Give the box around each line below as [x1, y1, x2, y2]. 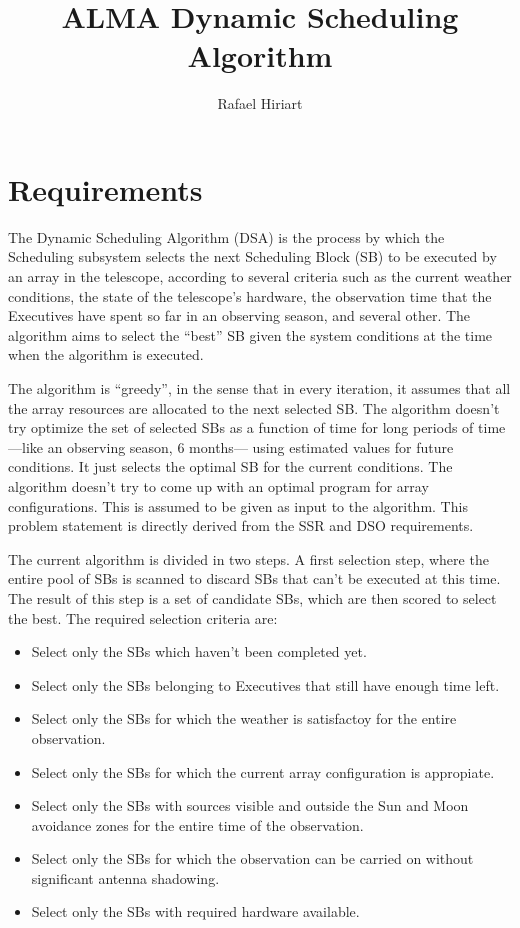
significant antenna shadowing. [31, 867, 220, 888]
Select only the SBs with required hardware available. [31, 901, 360, 922]
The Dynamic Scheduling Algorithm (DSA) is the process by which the [8, 226, 445, 247]
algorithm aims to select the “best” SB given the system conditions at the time [8, 324, 493, 345]
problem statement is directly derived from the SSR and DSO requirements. [8, 515, 474, 536]
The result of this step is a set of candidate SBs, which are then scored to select [8, 587, 497, 608]
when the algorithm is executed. [8, 344, 204, 365]
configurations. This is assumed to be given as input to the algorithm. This [8, 495, 468, 516]
